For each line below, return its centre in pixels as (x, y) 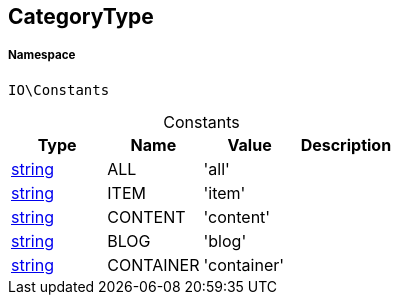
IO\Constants (59, 89)
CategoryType (81, 16)
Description (346, 144)
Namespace (42, 55)
